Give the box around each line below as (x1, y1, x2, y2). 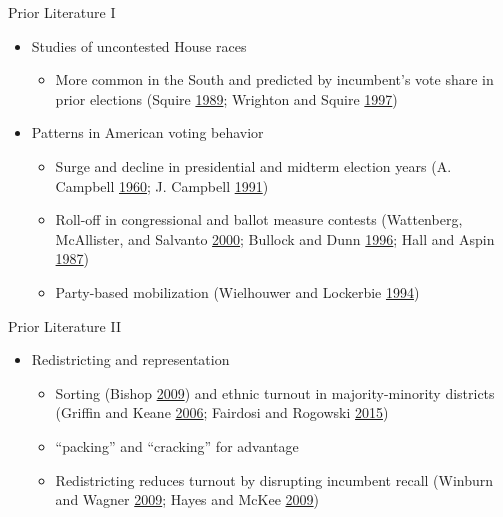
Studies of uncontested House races (31, 35, 247, 56)
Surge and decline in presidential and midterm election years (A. (55, 155, 452, 176)
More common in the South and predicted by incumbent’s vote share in (55, 69, 494, 90)
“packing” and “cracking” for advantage (55, 435, 299, 456)
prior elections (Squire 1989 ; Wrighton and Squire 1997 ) (55, 88, 398, 109)
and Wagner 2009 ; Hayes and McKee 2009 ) (55, 489, 319, 510)
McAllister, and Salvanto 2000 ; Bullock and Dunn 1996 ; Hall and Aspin (55, 228, 495, 249)
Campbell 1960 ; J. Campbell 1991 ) (55, 175, 269, 196)
